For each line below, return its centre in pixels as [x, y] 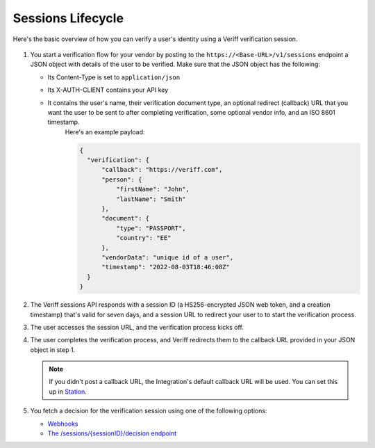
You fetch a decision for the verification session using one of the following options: [149, 411]
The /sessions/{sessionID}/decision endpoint [112, 433]
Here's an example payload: [105, 131]
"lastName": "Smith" [151, 199]
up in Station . [68, 391]
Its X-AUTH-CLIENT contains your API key [108, 90]
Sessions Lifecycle [68, 18]
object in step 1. [53, 350]
